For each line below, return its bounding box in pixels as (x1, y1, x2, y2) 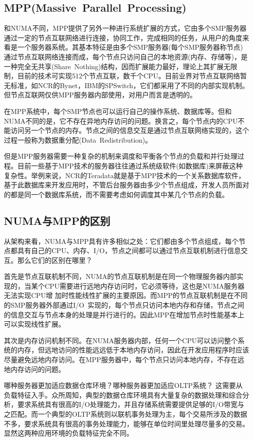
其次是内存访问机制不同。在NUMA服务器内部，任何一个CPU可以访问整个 (4, 335, 238, 345)
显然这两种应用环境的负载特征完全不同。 (4, 428, 133, 438)
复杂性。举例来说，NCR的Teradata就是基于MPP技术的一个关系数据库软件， (4, 170, 245, 180)
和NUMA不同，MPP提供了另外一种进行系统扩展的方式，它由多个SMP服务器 (4, 23, 247, 33)
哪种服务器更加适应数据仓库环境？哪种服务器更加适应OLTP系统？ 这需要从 (4, 380, 243, 390)
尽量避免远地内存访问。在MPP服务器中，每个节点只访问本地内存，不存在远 (4, 354, 244, 365)
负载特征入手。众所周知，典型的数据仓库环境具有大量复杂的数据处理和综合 (4, 389, 242, 400)
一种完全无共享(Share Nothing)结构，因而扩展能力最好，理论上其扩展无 (4, 61, 231, 71)
